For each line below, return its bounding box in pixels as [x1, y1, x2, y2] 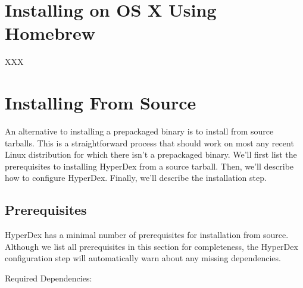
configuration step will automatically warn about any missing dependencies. [5, 252, 281, 264]
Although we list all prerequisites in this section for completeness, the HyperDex [5, 240, 298, 252]
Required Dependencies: [5, 271, 92, 284]
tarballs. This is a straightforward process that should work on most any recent [5, 136, 294, 149]
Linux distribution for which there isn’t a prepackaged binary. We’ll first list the [5, 148, 297, 161]
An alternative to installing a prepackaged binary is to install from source [5, 125, 274, 137]
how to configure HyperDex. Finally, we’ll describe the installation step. [5, 171, 267, 184]
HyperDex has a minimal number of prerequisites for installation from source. [5, 228, 289, 241]
